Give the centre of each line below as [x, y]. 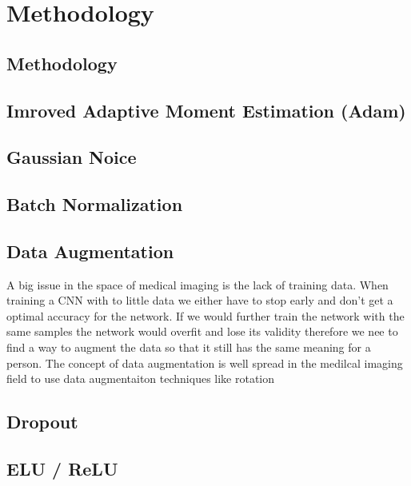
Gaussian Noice [72, 157]
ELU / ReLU [62, 469]
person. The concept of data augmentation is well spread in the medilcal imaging [205, 363]
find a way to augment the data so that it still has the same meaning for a [189, 347]
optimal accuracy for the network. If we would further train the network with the [205, 315]
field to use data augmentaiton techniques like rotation [141, 378]
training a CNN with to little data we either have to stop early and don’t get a [200, 300]
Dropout [42, 422]
